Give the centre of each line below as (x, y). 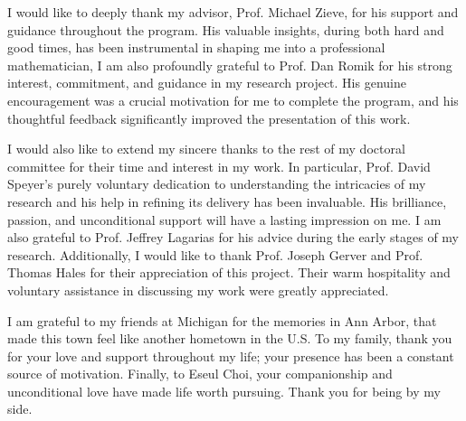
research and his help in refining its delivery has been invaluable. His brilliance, (227, 201)
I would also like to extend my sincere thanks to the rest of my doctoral (206, 149)
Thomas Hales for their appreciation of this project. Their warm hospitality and (229, 272)
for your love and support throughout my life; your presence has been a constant (231, 356)
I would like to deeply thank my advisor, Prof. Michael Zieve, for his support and (233, 12)
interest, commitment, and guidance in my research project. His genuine (207, 83)
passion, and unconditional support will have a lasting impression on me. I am (224, 219)
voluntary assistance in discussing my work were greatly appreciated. (198, 290)
